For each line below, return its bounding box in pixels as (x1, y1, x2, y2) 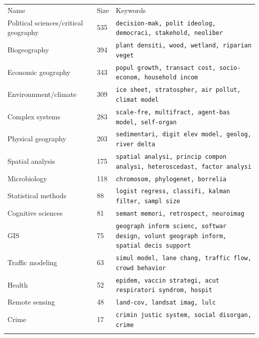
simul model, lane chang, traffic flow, (116, 255, 252, 262)
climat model (116, 96, 159, 103)
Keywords (116, 4, 146, 15)
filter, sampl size (116, 198, 180, 205)
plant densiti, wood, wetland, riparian (116, 42, 252, 49)
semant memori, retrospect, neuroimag (116, 210, 245, 217)
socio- (219, 64, 241, 71)
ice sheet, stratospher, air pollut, (116, 86, 241, 94)
